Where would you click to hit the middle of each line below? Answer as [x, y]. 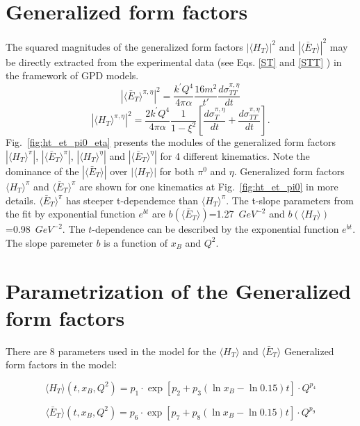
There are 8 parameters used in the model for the [111, 351]
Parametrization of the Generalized [179, 290]
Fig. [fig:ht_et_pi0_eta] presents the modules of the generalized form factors [171, 142]
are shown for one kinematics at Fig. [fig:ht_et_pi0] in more [209, 186]
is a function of [136, 242]
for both [177, 171]
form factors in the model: [61, 364]
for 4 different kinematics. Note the [235, 155]
